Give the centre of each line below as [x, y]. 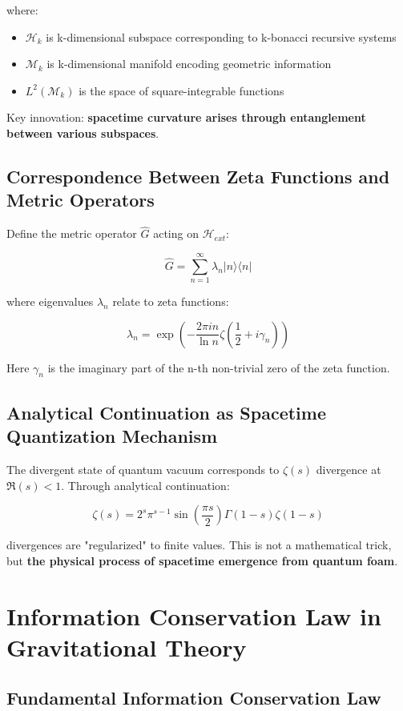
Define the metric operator [72, 233]
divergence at [349, 470]
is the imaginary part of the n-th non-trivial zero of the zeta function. [219, 367]
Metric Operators [81, 200]
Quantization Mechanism [112, 436]
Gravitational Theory [127, 647]
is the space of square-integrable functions [181, 90]
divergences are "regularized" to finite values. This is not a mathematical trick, [199, 545]
